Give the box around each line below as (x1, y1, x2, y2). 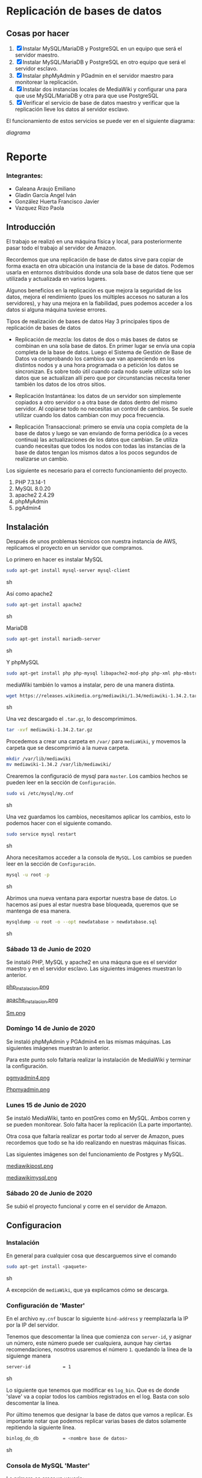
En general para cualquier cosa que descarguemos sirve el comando (6, 1252, 177, 1259)
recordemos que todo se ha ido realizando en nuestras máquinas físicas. (6, 1139, 186, 1146)
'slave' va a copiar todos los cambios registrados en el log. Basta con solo (6, 1393, 190, 1400)
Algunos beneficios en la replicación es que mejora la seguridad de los (6, 287, 182, 294)
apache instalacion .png (6, 996, 58, 1005)
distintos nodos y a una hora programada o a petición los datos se (14, 362, 179, 369)
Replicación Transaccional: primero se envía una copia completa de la (14, 423, 188, 430)
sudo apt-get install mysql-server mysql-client (6, 568, 130, 574)
